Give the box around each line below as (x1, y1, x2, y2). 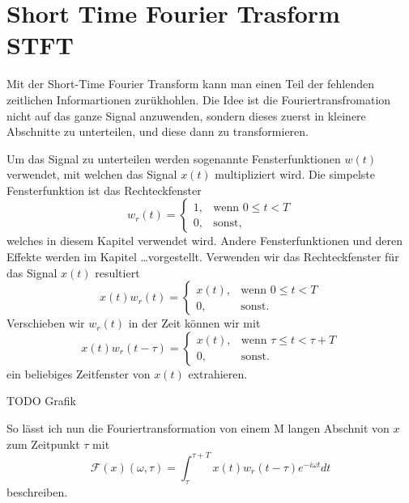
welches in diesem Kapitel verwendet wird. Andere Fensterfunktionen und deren (6, 232, 403, 249)
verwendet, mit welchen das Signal (6, 166, 177, 183)
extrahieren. (188, 365, 248, 382)
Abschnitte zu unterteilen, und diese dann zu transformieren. (6, 123, 309, 140)
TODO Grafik (6, 392, 76, 409)
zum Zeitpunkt (6, 435, 80, 452)
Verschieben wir (6, 315, 85, 332)
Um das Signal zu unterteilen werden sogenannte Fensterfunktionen (6, 150, 341, 167)
